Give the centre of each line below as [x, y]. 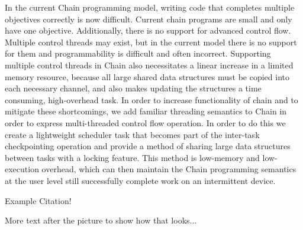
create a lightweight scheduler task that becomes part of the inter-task [132, 134]
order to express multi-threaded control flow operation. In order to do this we [145, 122]
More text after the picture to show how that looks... [101, 220]
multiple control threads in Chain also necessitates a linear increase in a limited [149, 65]
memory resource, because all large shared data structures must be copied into [147, 76]
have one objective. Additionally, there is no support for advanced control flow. [148, 30]
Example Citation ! [38, 200]
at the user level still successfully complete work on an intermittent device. [140, 180]
